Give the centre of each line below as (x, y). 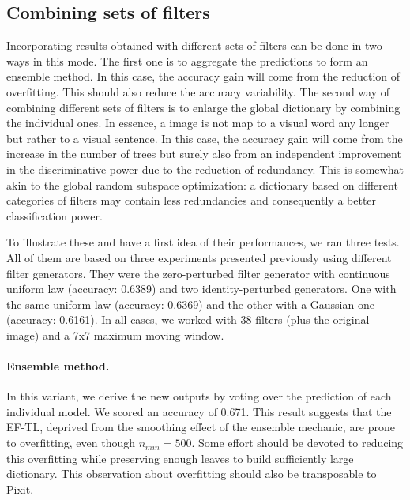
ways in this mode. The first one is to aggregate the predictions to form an (187, 60)
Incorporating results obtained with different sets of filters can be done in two (194, 45)
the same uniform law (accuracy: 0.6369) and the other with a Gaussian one (190, 304)
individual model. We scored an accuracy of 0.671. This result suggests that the (199, 411)
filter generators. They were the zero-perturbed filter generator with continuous (198, 273)
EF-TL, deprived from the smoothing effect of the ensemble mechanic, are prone (201, 427)
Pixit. (20, 489)
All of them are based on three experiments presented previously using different (199, 257)
